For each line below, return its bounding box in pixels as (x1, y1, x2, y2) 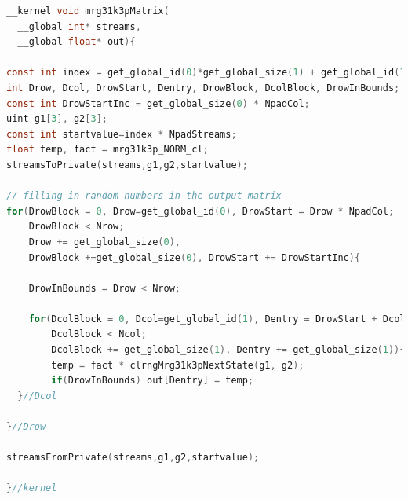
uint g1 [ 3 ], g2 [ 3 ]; (6, 113, 107, 125)
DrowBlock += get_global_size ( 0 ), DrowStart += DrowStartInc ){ (28, 251, 361, 263)
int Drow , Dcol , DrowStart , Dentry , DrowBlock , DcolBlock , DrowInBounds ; (6, 82, 400, 94)
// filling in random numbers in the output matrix (6, 190, 282, 202)
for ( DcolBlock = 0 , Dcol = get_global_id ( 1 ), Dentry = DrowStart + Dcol (28, 313, 406, 325)
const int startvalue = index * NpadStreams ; (6, 128, 237, 140)
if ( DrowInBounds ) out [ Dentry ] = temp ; (51, 375, 254, 387)
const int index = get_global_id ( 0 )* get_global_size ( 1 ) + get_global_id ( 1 (6, 67, 406, 79)
